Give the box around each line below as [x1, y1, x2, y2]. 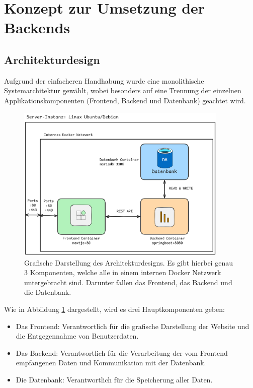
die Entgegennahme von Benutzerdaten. [16, 331, 139, 341]
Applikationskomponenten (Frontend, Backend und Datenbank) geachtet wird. [4, 95, 246, 105]
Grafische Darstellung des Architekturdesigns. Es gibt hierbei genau [24, 257, 233, 268]
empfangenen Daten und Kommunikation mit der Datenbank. [16, 357, 206, 368]
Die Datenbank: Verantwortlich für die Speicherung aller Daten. [16, 374, 213, 384]
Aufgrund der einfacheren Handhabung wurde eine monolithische [4, 75, 204, 86]
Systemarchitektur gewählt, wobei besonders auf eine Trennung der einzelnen [4, 85, 241, 96]
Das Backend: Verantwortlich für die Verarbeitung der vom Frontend [16, 347, 228, 358]
